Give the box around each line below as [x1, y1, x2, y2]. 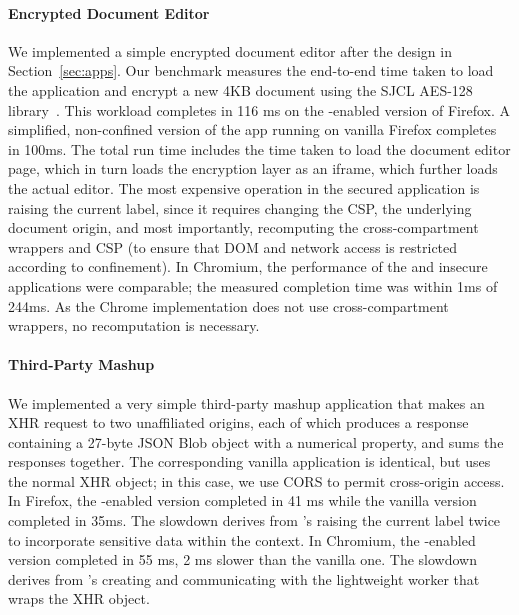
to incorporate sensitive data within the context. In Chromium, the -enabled [8, 529, 476, 550]
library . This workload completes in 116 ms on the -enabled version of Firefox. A [8, 99, 510, 120]
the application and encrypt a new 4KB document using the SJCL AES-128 [8, 79, 473, 100]
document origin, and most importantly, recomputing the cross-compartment [8, 217, 479, 238]
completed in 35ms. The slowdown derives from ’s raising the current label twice [8, 510, 501, 531]
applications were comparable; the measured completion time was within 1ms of [8, 275, 498, 296]
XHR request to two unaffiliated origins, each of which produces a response [8, 412, 469, 433]
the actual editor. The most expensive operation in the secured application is [8, 177, 480, 198]
